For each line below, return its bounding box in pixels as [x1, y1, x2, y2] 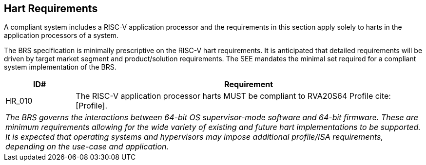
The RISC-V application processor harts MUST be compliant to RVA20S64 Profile [76, 91, 373, 101]
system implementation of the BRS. [4, 63, 116, 72]
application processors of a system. [4, 31, 119, 40]
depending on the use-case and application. [5, 142, 169, 152]
